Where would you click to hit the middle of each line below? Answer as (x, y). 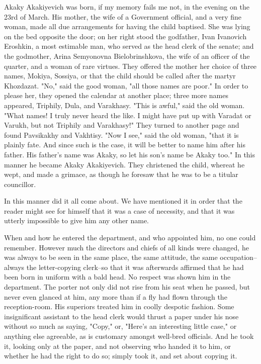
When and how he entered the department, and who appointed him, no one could (130, 238)
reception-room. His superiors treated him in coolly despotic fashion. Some (119, 306)
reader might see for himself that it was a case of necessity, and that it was (119, 210)
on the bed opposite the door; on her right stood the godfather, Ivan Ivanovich (125, 36)
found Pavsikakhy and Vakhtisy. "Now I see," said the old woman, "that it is (121, 134)
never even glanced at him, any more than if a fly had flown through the (116, 296)
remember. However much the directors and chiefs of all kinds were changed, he (126, 247)
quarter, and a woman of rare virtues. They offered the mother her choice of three (130, 66)
